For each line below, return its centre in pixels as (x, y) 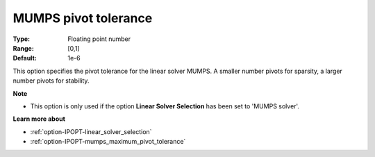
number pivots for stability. (51, 81)
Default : (25, 58)
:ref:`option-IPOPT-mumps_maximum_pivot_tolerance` (108, 142)
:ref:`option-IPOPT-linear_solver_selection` (91, 131)
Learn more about (39, 119)
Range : (23, 48)
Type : (22, 39)
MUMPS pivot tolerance (83, 18)
